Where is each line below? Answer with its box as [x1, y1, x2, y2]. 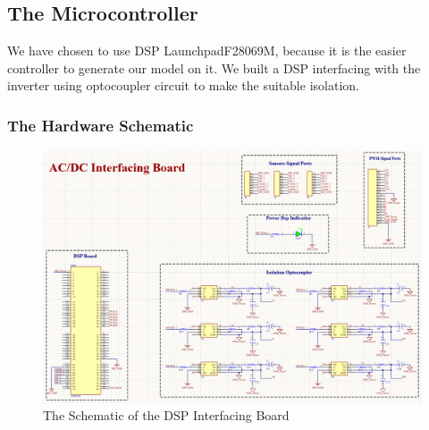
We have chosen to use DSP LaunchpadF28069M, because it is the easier [7, 41, 407, 60]
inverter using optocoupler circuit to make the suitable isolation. [7, 76, 359, 95]
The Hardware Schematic [7, 114, 194, 136]
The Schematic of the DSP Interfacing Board [43, 406, 290, 425]
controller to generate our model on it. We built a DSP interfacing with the [7, 58, 421, 77]
